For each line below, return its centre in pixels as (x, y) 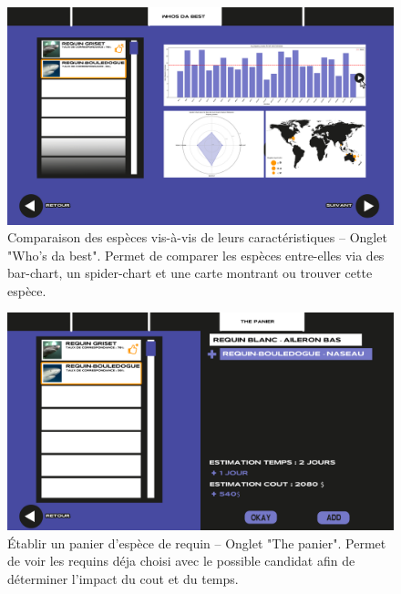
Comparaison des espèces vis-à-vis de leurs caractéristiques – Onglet (197, 237)
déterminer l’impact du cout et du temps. (123, 578)
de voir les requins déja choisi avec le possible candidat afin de (181, 561)
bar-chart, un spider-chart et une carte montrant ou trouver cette (190, 273)
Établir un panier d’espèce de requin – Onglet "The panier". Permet (197, 543)
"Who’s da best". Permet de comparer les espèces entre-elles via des (196, 255)
